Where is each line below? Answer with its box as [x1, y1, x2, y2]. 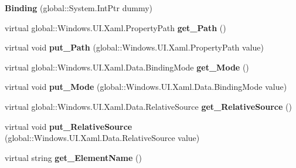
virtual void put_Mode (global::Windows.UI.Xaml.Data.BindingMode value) [5, 80, 287, 93]
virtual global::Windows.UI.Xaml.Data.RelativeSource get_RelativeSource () [5, 100, 292, 112]
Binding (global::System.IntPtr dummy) [5, 2, 153, 14]
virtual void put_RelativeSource [5, 120, 132, 132]
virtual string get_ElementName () [5, 151, 142, 163]
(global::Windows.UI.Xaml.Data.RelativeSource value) [5, 132, 200, 144]
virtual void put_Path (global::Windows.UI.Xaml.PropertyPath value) [5, 41, 264, 53]
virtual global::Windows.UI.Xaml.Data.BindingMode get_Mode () [5, 61, 249, 73]
